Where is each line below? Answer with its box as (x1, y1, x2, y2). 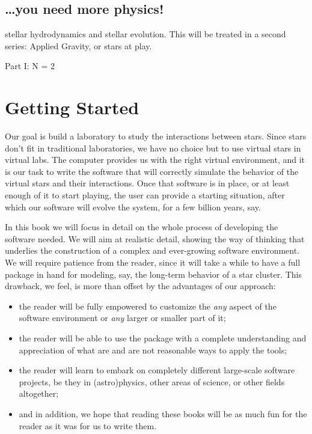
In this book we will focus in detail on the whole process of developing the (5, 221, 278, 233)
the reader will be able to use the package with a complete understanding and (19, 332, 307, 344)
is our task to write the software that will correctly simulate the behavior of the (5, 165, 299, 177)
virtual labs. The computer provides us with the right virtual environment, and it (5, 153, 305, 166)
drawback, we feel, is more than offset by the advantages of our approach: (5, 280, 276, 292)
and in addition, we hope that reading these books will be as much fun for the (19, 407, 307, 420)
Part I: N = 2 (5, 60, 55, 72)
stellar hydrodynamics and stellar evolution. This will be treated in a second (5, 28, 286, 40)
